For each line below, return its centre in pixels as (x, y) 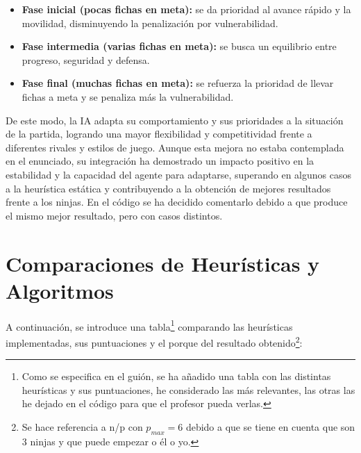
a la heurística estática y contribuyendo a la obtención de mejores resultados (168, 188)
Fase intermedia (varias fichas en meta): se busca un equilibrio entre (179, 46)
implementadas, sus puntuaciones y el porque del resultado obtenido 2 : (154, 341)
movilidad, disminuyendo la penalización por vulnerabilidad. (150, 23)
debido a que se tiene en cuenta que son (270, 426)
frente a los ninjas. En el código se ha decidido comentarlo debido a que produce (177, 202)
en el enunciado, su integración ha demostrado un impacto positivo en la (160, 161)
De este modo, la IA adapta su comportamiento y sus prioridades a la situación (175, 120)
